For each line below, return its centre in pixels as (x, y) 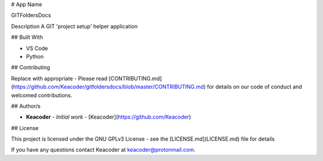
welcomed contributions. (42, 95)
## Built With (27, 37)
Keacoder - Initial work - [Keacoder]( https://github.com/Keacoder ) (109, 117)
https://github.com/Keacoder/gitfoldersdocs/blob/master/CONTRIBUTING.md (109, 87)
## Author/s (26, 106)
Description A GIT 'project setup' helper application (74, 26)
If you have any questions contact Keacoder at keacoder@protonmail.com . (103, 150)
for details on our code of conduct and (255, 87)
